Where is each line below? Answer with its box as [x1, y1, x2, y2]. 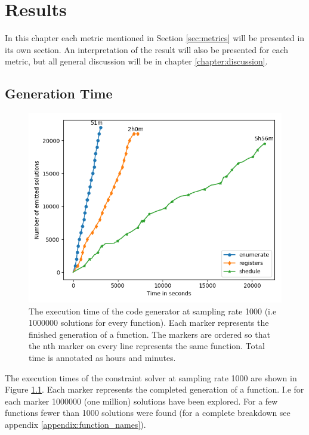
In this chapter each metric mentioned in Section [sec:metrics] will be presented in [5, 32, 305, 44]
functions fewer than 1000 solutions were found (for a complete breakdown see [5, 406, 291, 419]
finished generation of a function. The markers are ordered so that [29, 328, 270, 340]
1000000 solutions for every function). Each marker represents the [29, 316, 269, 329]
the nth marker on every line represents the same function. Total [29, 340, 265, 352]
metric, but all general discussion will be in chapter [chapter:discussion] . [5, 55, 268, 67]
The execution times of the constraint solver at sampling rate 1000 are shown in [5, 371, 297, 384]
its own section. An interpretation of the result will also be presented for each [5, 43, 289, 55]
